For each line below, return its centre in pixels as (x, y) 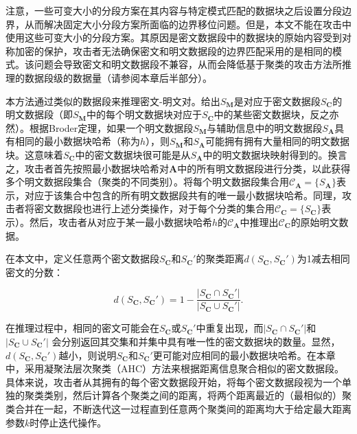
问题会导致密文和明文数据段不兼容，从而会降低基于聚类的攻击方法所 (188, 64)
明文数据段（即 (39, 114)
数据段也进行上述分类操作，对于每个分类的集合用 (164, 208)
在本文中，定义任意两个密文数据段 (82, 259)
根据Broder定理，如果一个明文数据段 (111, 127)
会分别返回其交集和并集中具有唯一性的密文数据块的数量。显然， (196, 341)
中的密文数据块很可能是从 (133, 154)
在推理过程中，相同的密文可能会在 (82, 328)
